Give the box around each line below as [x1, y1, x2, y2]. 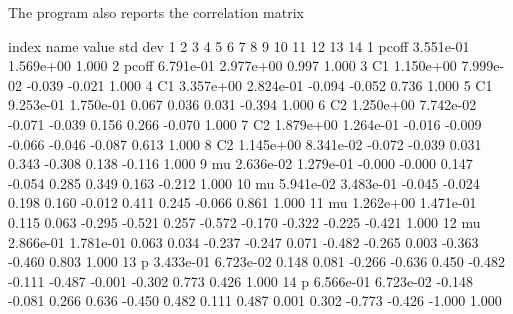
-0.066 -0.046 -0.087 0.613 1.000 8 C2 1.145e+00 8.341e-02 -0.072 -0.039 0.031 [8, 133, 482, 154]
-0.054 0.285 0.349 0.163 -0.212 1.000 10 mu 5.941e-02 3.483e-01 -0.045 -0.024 [8, 172, 480, 193]
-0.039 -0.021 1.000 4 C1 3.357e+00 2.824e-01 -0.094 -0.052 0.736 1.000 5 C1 [26, 74, 493, 95]
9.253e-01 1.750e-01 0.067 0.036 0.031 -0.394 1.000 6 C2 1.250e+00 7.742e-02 [8, 94, 477, 115]
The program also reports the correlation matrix [8, 2, 304, 22]
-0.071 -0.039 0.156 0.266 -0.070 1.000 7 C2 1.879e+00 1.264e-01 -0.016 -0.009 [8, 113, 482, 134]
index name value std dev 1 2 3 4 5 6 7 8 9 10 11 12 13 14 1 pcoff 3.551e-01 [8, 35, 470, 56]
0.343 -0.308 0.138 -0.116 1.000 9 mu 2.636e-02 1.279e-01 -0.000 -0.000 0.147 [8, 153, 473, 174]
